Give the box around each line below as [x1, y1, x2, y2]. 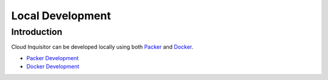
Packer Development [26, 54, 79, 61]
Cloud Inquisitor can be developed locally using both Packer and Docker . [11, 43, 194, 51]
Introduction [11, 26, 63, 37]
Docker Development [26, 63, 80, 70]
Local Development [11, 9, 111, 22]
